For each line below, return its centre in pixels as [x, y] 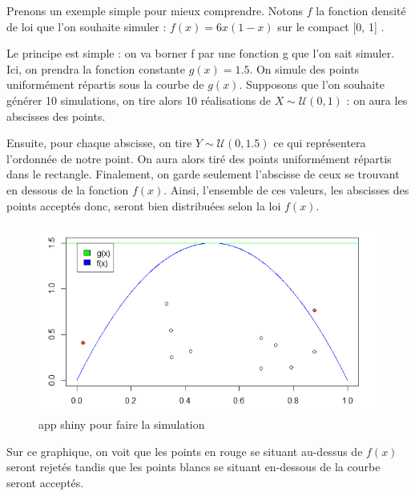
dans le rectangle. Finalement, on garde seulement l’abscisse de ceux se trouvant [203, 174]
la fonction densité [361, 10]
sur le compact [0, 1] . [331, 26]
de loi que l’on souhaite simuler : [87, 26]
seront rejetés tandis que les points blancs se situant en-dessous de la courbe [193, 467]
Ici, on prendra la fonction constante [96, 68]
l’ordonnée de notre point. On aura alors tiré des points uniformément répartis [199, 158]
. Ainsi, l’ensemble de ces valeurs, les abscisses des [286, 189]
